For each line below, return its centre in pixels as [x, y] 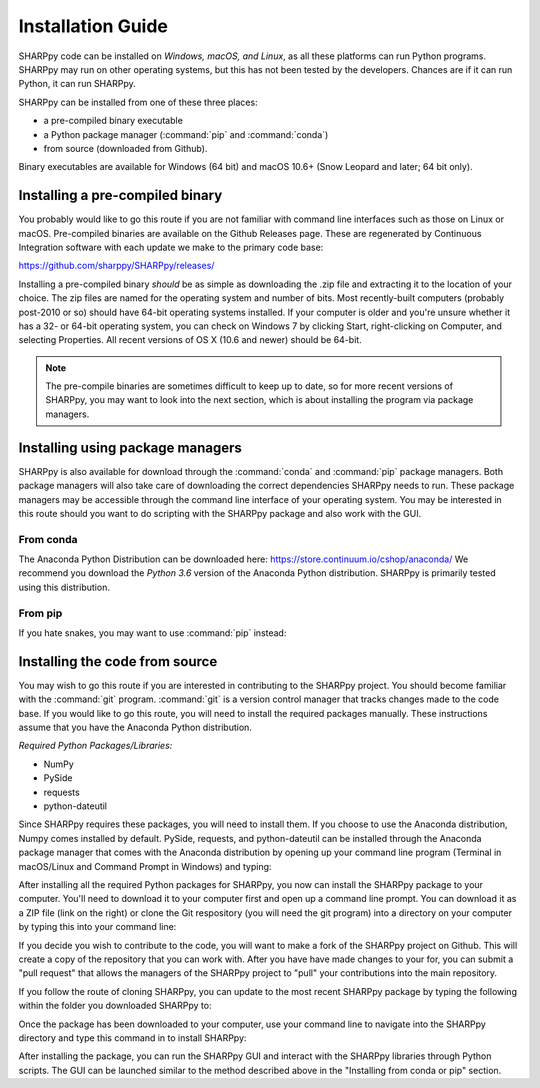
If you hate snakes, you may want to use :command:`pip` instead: [152, 633]
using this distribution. [64, 587]
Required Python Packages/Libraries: [95, 746]
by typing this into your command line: [97, 927]
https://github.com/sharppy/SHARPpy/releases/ [116, 266]
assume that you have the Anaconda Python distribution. [135, 727]
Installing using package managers [130, 447]
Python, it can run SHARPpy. [77, 84]
